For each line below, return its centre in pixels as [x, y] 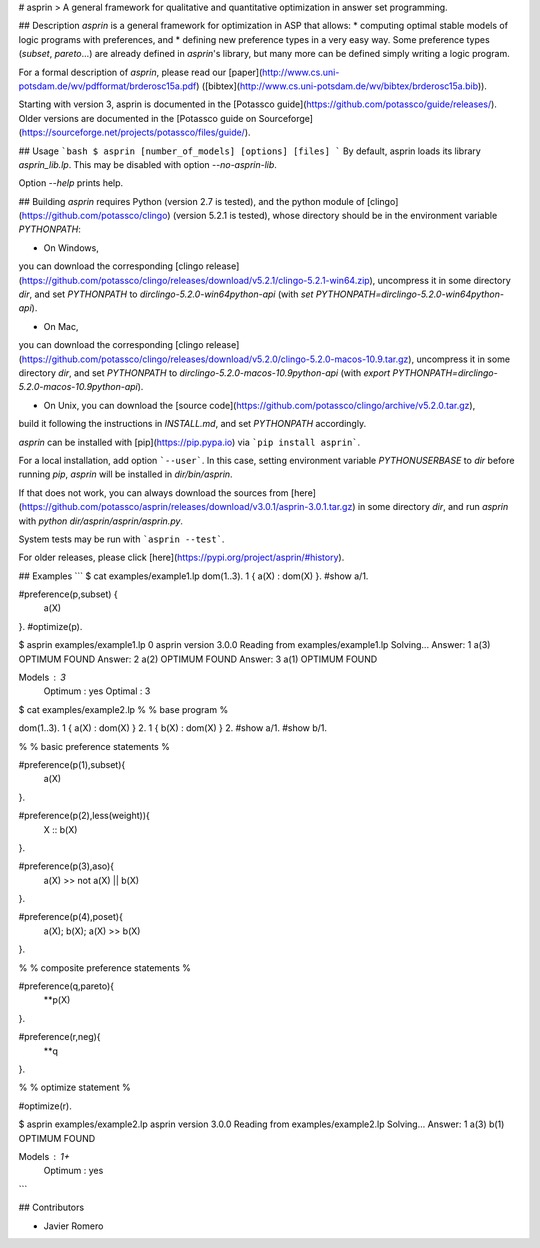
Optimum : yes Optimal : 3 [97, 691]
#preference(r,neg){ [59, 1037]
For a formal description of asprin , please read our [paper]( [140, 72]
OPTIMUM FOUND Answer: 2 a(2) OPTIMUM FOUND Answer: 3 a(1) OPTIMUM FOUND [198, 659]
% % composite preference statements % [105, 967]
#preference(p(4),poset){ [71, 917]
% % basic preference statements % [94, 746]
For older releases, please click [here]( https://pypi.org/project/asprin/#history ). [181, 557]
